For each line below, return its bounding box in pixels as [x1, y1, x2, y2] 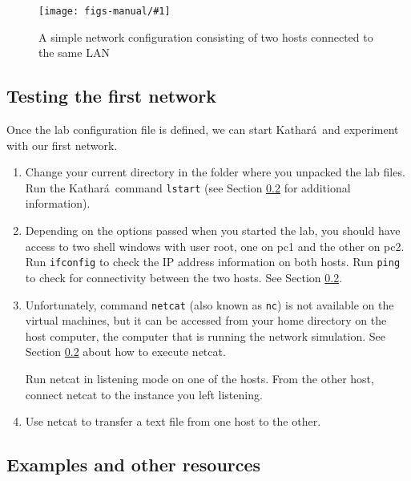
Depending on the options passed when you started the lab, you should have [25, 222, 401, 239]
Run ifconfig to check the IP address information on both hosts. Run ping [25, 253, 401, 270]
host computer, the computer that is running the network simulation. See [25, 327, 385, 344]
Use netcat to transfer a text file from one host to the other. [25, 413, 321, 430]
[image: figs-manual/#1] [38, 6, 171, 17]
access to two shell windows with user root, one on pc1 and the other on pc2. [25, 237, 405, 254]
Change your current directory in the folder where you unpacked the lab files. [25, 164, 405, 180]
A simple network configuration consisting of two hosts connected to [38, 28, 373, 45]
